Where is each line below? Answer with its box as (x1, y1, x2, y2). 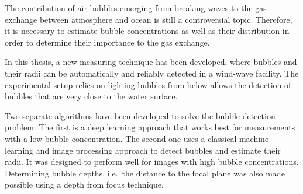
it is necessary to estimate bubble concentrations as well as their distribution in (5, 25, 290, 37)
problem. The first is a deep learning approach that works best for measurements (5, 121, 295, 133)
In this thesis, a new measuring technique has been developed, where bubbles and (5, 56, 297, 68)
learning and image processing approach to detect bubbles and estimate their (5, 144, 281, 156)
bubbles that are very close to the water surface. (5, 90, 178, 102)
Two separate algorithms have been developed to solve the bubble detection (5, 109, 276, 122)
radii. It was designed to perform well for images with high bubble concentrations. (5, 155, 299, 168)
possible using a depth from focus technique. (5, 178, 164, 190)
